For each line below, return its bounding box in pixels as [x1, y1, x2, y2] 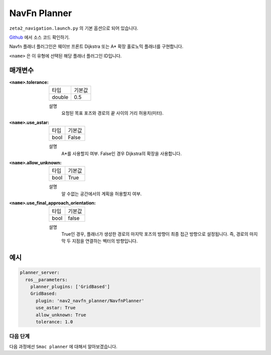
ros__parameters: [25, 277, 68, 283]
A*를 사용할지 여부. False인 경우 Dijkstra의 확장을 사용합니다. [61, 150, 182, 156]
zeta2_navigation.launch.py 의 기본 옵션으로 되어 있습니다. [9, 25, 139, 31]
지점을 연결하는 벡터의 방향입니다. [72, 238, 138, 244]
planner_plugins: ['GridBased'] [30, 284, 110, 290]
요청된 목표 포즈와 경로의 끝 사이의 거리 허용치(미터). [61, 110, 164, 116]
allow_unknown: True [36, 312, 86, 318]
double [52, 94, 69, 101]
